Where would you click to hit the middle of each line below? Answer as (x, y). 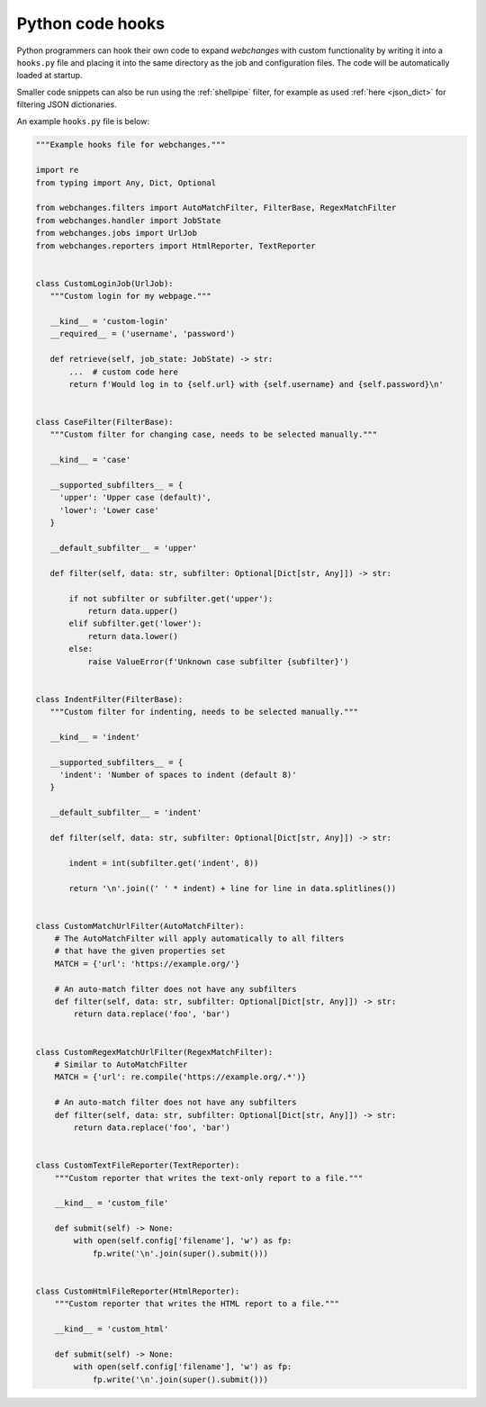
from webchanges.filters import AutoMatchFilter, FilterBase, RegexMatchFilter (216, 208)
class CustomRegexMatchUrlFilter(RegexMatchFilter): (154, 1052)
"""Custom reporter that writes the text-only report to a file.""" (209, 1178)
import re (57, 170)
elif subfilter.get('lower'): (135, 624)
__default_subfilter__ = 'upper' (124, 548)
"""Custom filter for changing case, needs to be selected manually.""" (214, 435)
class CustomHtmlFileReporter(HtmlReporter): (138, 1291)
